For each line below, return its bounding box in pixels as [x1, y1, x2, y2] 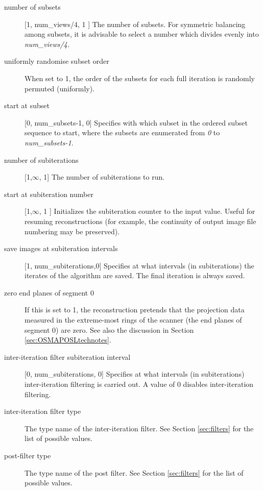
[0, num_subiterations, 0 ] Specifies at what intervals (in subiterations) [25, 369, 245, 379]
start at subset [4, 100, 50, 111]
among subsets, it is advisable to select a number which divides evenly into [25, 29, 259, 39]
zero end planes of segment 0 [4, 287, 94, 298]
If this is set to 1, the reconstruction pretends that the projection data [25, 304, 245, 315]
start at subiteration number [4, 188, 93, 199]
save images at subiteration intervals [4, 243, 118, 254]
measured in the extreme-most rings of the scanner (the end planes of [25, 314, 242, 325]
